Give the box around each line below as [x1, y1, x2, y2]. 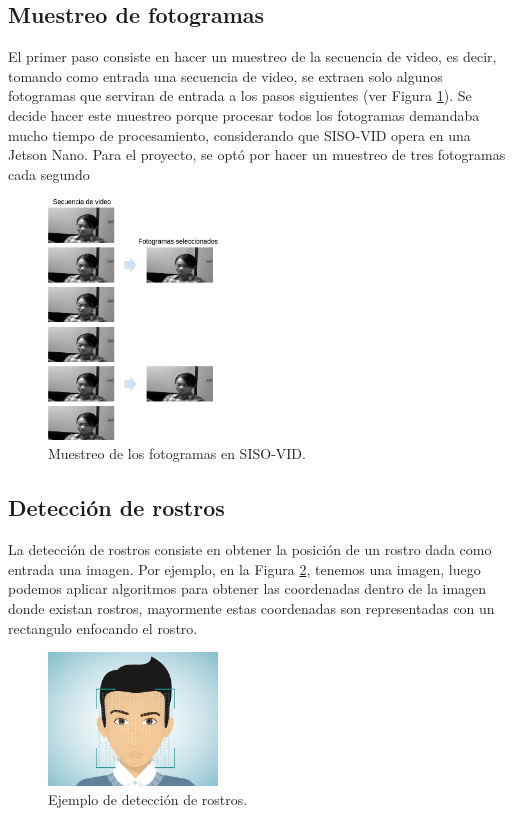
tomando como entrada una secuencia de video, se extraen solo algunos [8, 65, 443, 86]
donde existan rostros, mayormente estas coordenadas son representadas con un [8, 597, 495, 618]
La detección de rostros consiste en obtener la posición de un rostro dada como [8, 539, 492, 560]
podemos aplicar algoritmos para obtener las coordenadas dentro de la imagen [8, 578, 487, 599]
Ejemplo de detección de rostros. [48, 789, 248, 810]
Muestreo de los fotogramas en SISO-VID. [48, 443, 306, 464]
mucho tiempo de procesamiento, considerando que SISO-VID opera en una [8, 124, 471, 145]
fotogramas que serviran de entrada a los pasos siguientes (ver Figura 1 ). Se [8, 85, 472, 106]
